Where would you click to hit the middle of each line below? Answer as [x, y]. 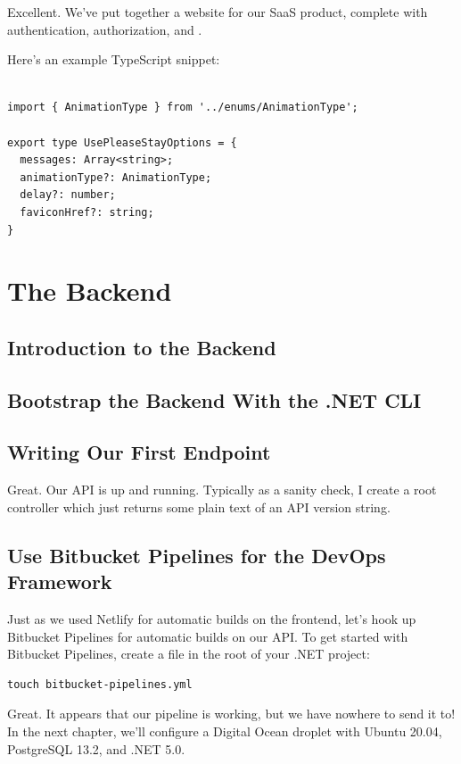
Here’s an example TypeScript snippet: [114, 59]
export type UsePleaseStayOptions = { [122, 142]
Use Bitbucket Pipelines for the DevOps [197, 555]
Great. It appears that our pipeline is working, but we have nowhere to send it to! [231, 714]
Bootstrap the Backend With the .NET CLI [214, 399]
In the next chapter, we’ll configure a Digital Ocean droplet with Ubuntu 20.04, [225, 731]
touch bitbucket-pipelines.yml [100, 684]
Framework [60, 581]
